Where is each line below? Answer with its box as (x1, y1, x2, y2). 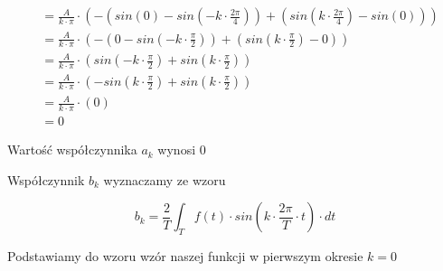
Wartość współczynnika (7, 140, 137, 159)
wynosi (157, 140, 196, 159)
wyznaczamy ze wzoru (103, 170, 226, 189)
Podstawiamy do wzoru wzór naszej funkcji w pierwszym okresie (7, 247, 363, 266)
